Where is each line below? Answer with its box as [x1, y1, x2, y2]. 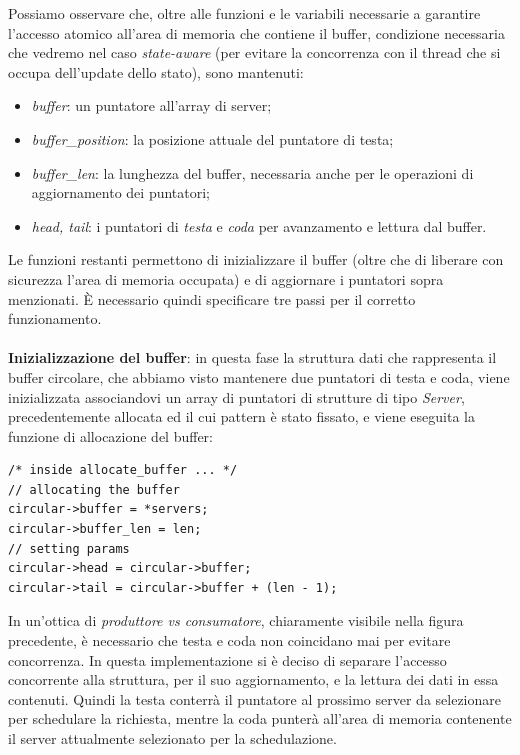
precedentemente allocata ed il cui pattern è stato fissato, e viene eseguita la [8, 406, 475, 427]
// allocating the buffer [8, 482, 180, 497]
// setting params [8, 541, 130, 556]
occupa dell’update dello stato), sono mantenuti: [8, 61, 304, 82]
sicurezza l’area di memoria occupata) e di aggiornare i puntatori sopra [8, 268, 444, 289]
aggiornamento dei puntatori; [31, 182, 211, 203]
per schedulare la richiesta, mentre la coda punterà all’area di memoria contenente [8, 708, 512, 729]
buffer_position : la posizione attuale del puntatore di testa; [31, 128, 394, 149]
